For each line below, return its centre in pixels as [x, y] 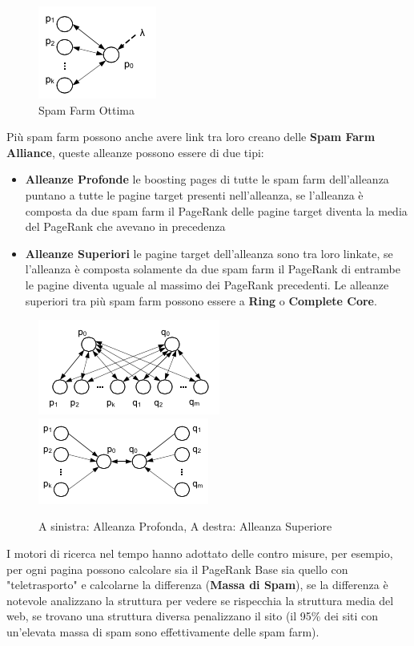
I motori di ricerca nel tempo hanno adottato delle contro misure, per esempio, [200, 553]
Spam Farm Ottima [87, 109]
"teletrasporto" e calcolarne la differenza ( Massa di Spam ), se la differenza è [197, 585]
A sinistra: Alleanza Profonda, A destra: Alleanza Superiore [185, 526]
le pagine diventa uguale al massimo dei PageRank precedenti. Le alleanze [207, 284]
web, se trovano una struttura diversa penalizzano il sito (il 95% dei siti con [193, 616]
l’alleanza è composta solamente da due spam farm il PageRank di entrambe [213, 269]
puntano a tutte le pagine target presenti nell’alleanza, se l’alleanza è [194, 194]
